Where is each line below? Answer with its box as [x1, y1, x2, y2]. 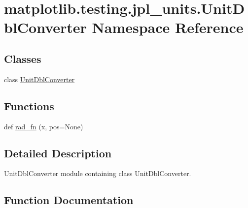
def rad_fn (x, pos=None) [4, 121, 83, 131]
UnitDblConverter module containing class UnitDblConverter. [4, 168, 191, 178]
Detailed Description [4, 145, 112, 160]
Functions [4, 98, 54, 113]
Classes [4, 51, 41, 66]
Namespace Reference [92, 17, 244, 37]
